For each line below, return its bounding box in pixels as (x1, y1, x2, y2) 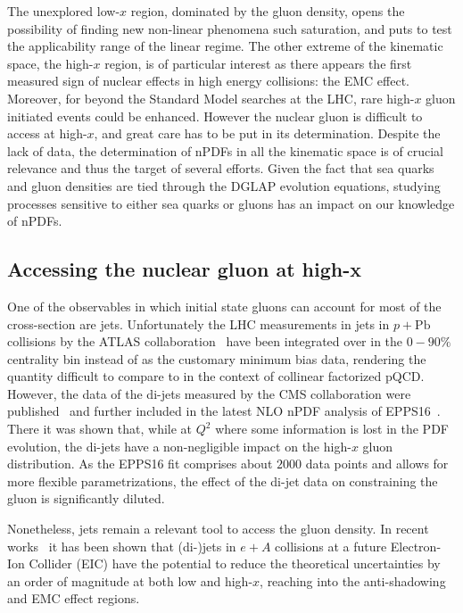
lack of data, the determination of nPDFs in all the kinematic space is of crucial (7, 141, 443, 160)
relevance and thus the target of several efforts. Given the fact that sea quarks (7, 159, 434, 178)
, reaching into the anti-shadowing (260, 571, 446, 590)
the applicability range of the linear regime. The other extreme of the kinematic (7, 37, 443, 55)
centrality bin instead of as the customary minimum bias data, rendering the (7, 349, 426, 368)
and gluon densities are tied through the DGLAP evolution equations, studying (7, 176, 441, 195)
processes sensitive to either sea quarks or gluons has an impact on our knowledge (7, 194, 455, 212)
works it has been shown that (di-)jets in (7, 536, 236, 555)
